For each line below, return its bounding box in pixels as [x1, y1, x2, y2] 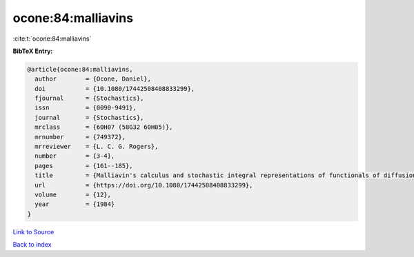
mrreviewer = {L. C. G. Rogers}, [34, 143, 159, 151]
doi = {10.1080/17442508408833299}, [34, 85, 195, 92]
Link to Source [12, 227, 55, 236]
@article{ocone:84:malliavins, [27, 65, 134, 73]
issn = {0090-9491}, [34, 104, 137, 112]
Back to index [12, 240, 52, 249]
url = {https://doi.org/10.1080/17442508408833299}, [34, 181, 253, 189]
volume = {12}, [34, 191, 112, 198]
